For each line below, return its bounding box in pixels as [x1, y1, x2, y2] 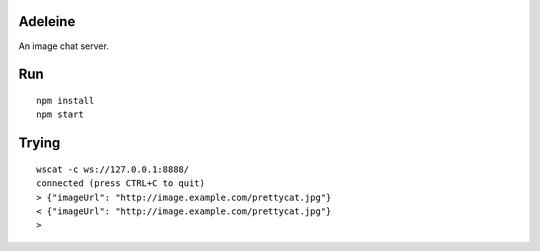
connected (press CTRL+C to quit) [36, 178, 205, 189]
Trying [18, 135, 61, 152]
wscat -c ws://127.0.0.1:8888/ [36, 163, 190, 175]
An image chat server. [18, 40, 109, 52]
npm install [36, 95, 95, 106]
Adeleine [18, 13, 76, 30]
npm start [36, 109, 84, 120]
